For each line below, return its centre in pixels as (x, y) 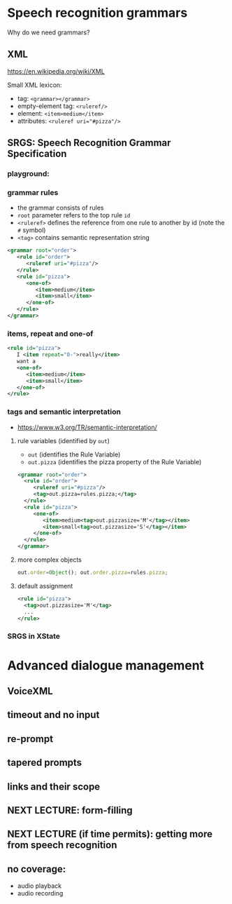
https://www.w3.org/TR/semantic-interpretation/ (87, 427)
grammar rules (33, 192)
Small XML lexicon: (35, 85)
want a (26, 362)
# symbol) (31, 230)
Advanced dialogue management (106, 665)
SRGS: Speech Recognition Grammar (89, 143)
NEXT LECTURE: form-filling (70, 810)
